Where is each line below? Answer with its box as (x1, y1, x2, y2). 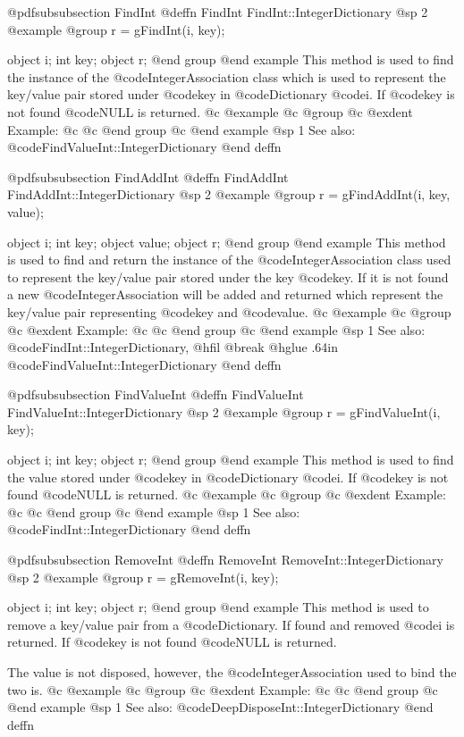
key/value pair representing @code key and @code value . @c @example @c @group (7, 302, 451, 321)
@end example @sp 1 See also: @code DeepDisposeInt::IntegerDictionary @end (7, 698, 434, 716)
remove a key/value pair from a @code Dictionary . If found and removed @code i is (7, 615, 455, 633)
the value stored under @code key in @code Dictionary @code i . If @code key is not (7, 467, 449, 486)
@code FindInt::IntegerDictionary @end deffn (7, 520, 251, 539)
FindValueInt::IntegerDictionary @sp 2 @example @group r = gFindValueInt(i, (7, 402, 441, 421)
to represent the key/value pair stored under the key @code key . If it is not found (7, 267, 449, 286)
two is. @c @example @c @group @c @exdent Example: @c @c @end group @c (7, 680, 438, 699)
